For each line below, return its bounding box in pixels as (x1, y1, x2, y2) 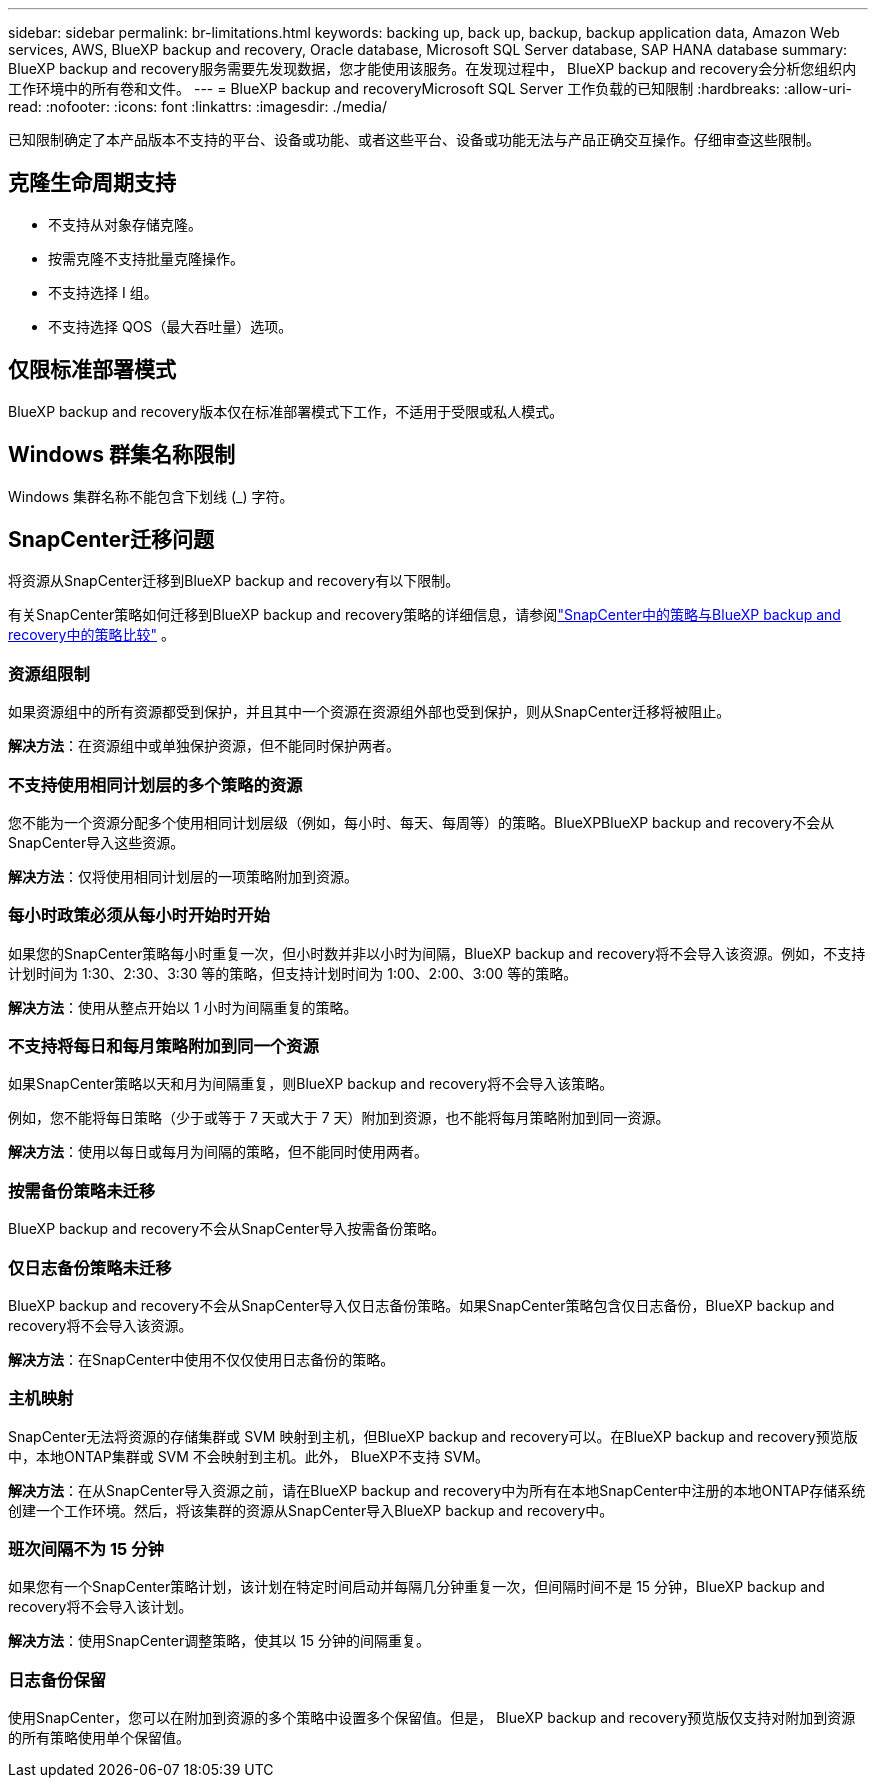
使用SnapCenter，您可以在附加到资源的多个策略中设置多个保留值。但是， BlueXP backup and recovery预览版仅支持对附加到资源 (8, 1709, 856, 1727)
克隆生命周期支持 (8, 170, 176, 196)
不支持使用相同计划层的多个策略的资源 (8, 774, 303, 795)
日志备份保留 (8, 1669, 107, 1690)
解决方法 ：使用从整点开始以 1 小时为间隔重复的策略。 (8, 998, 358, 1016)
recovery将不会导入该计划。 (8, 1598, 193, 1616)
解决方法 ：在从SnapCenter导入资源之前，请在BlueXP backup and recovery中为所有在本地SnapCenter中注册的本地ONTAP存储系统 (8, 1481, 866, 1499)
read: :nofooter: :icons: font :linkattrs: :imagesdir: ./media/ (8, 98, 387, 115)
